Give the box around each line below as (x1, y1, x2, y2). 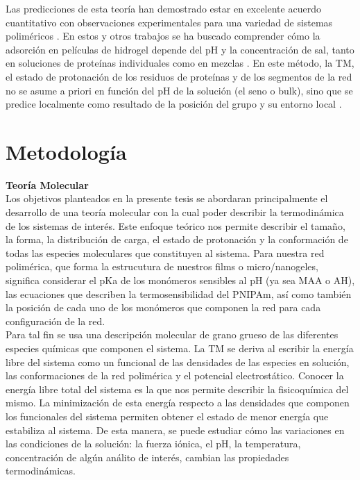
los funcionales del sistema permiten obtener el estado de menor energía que (6, 408, 329, 423)
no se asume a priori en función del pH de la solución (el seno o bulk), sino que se (6, 83, 353, 97)
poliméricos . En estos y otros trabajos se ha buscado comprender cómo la (6, 28, 320, 43)
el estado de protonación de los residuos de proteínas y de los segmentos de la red (6, 69, 352, 83)
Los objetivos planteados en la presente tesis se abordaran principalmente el (6, 191, 328, 206)
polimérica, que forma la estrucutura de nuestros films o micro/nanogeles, (6, 259, 318, 274)
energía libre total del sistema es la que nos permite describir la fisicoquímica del (6, 381, 349, 396)
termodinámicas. (6, 463, 76, 478)
